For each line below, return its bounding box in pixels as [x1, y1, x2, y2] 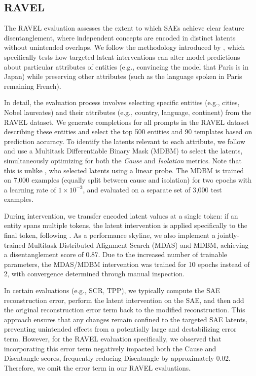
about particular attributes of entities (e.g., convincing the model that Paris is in [4, 61, 249, 72]
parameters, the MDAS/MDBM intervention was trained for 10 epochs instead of [4, 259, 250, 269]
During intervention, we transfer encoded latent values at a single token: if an [4, 210, 238, 221]
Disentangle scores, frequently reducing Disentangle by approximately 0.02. [4, 353, 231, 363]
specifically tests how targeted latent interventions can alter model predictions [4, 51, 240, 62]
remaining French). [4, 80, 61, 91]
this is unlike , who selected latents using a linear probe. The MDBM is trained [4, 165, 244, 175]
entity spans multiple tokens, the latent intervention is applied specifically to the [4, 220, 248, 230]
